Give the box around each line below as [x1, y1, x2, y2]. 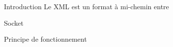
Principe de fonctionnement [4, 34, 87, 44]
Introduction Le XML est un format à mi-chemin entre [4, 1, 169, 11]
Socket [4, 17, 24, 28]
